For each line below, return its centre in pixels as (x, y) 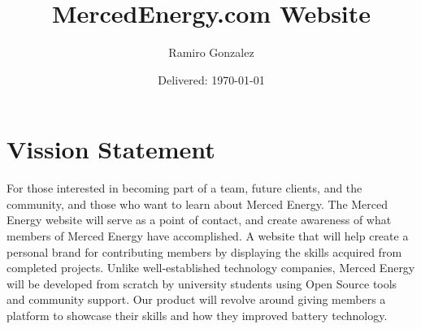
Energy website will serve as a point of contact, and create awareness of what (199, 220)
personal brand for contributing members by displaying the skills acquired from (204, 251)
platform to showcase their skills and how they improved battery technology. (197, 315)
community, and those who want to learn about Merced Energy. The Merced (197, 203)
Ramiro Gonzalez (211, 52)
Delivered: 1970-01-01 (211, 79)
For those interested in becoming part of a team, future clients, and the (184, 188)
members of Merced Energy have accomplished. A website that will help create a (208, 236)
